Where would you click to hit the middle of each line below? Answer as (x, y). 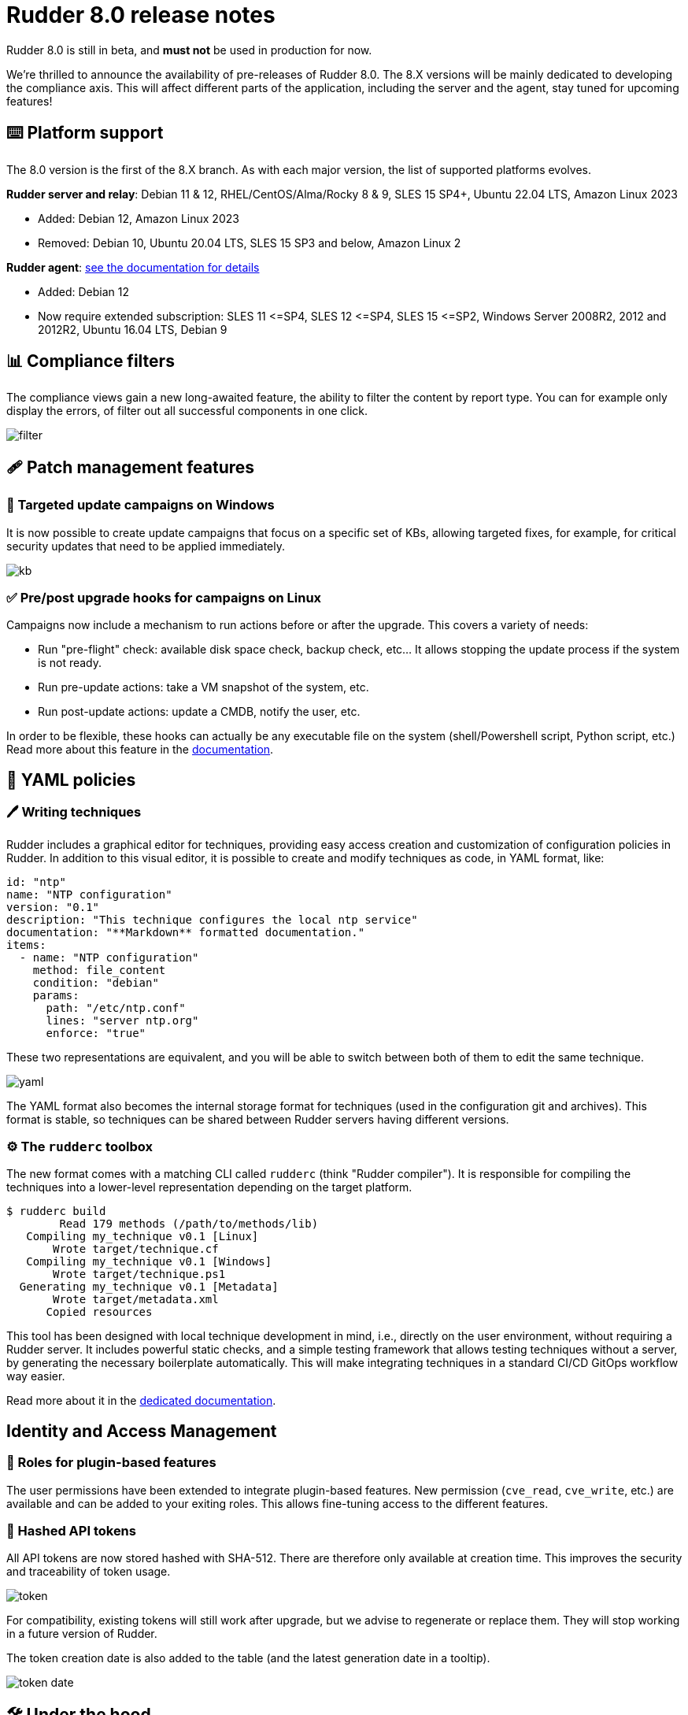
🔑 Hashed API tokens (71, 1530)
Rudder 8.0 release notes (141, 15)
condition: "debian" (96, 982)
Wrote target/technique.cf (136, 1249)
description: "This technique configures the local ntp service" (212, 919)
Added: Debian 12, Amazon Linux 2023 (139, 218)
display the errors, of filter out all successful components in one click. (187, 411)
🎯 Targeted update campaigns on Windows (141, 505)
